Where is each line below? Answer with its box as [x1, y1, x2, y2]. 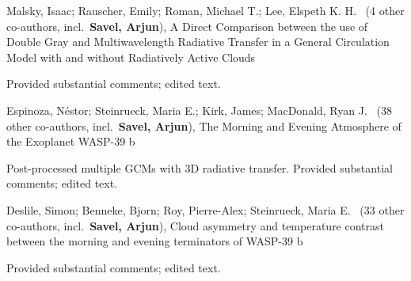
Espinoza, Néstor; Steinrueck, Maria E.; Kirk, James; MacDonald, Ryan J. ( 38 [6, 101, 392, 118]
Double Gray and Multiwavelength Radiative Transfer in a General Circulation [6, 33, 390, 50]
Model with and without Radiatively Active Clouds [6, 48, 256, 65]
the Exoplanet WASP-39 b [6, 133, 135, 150]
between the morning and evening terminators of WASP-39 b [6, 233, 303, 249]
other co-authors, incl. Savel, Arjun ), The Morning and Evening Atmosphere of [6, 117, 401, 134]
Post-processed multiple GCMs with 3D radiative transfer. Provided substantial [6, 159, 393, 176]
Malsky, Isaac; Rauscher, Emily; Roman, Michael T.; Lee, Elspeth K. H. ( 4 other [6, 2, 405, 18]
